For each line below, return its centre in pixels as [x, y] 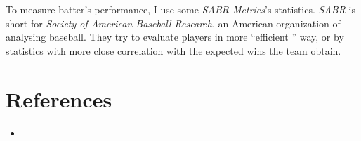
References [59, 99]
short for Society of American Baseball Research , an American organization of [173, 23]
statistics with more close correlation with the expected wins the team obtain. [173, 50]
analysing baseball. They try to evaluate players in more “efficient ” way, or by [175, 37]
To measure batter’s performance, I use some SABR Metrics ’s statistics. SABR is [180, 9]
